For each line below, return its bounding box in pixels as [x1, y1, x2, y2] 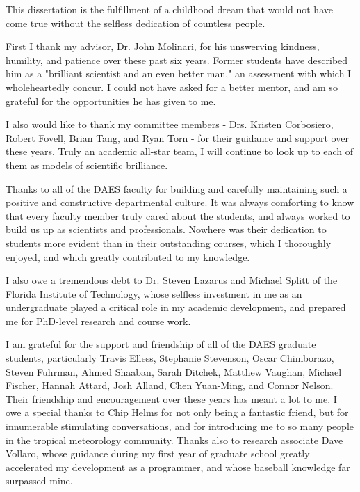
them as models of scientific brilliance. [6, 157, 168, 172]
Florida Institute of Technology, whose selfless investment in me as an [6, 286, 302, 301]
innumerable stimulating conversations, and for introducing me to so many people [6, 419, 354, 434]
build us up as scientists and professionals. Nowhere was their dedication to [6, 222, 327, 237]
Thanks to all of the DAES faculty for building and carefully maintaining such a [6, 181, 347, 196]
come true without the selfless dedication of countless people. [6, 15, 265, 30]
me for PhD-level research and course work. [6, 313, 191, 328]
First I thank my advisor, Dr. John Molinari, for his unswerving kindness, [6, 39, 320, 54]
